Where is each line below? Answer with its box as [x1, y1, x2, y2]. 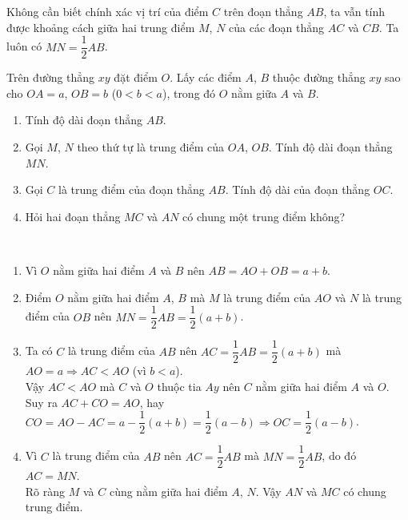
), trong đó [162, 84, 216, 101]
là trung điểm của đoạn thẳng [58, 181, 205, 198]
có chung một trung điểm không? [182, 208, 346, 224]
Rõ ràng [25, 482, 66, 499]
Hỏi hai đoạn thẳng [25, 208, 121, 224]
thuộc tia [157, 377, 202, 394]
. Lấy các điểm [170, 69, 242, 86]
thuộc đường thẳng [272, 69, 366, 86]
